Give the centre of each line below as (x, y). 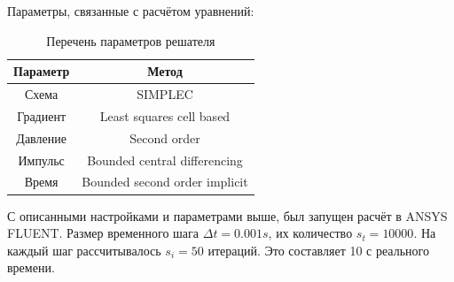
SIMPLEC (165, 94)
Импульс (41, 160)
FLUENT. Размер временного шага (103, 233)
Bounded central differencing (165, 160)
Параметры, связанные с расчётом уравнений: (131, 11)
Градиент (42, 115)
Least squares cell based (165, 115)
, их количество (310, 233)
